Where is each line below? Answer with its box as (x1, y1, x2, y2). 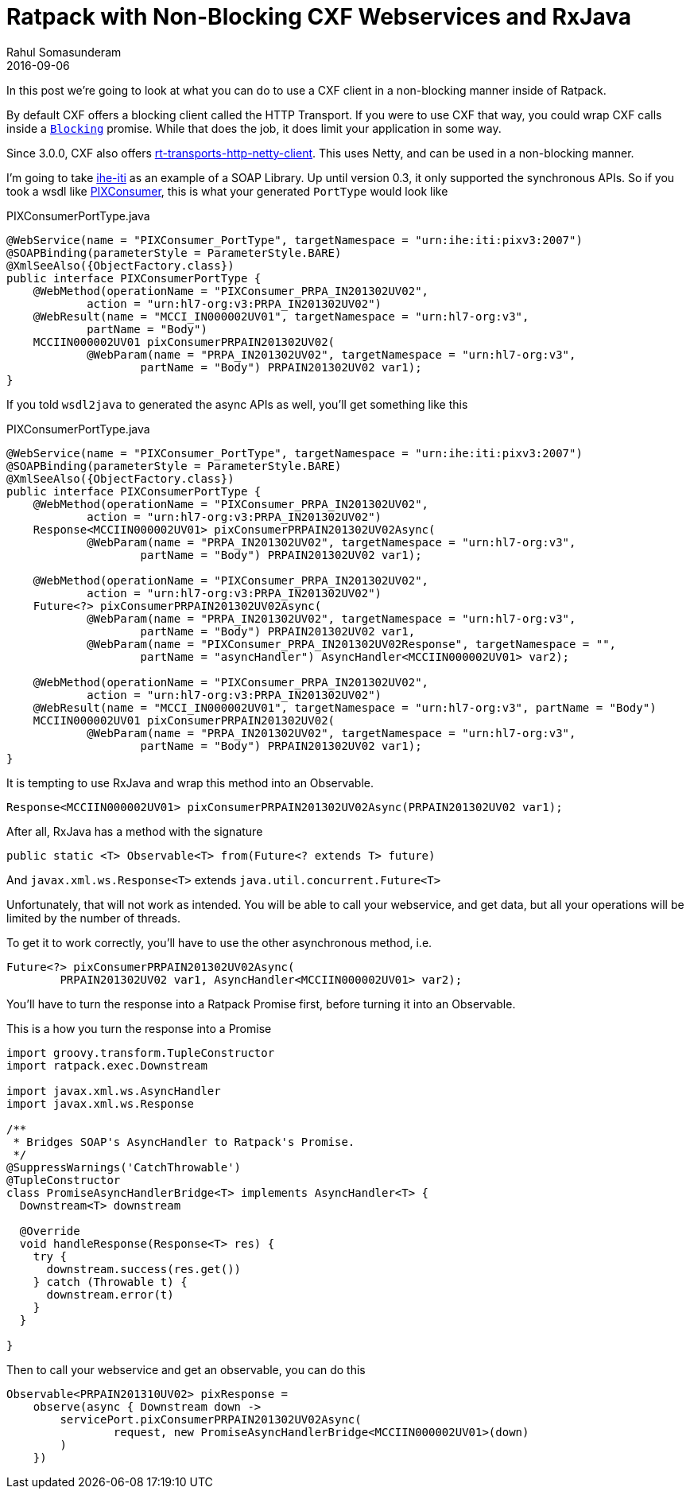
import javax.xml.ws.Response (6, 1097, 195, 1110)
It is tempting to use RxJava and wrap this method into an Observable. (6, 775, 374, 790)
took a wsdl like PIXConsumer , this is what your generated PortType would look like (6, 184, 448, 198)
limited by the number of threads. (6, 911, 180, 925)
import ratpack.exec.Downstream (6, 1058, 207, 1072)
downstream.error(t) (46, 1287, 174, 1301)
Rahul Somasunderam (6, 45, 122, 59)
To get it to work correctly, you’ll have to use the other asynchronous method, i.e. (6, 935, 432, 949)
